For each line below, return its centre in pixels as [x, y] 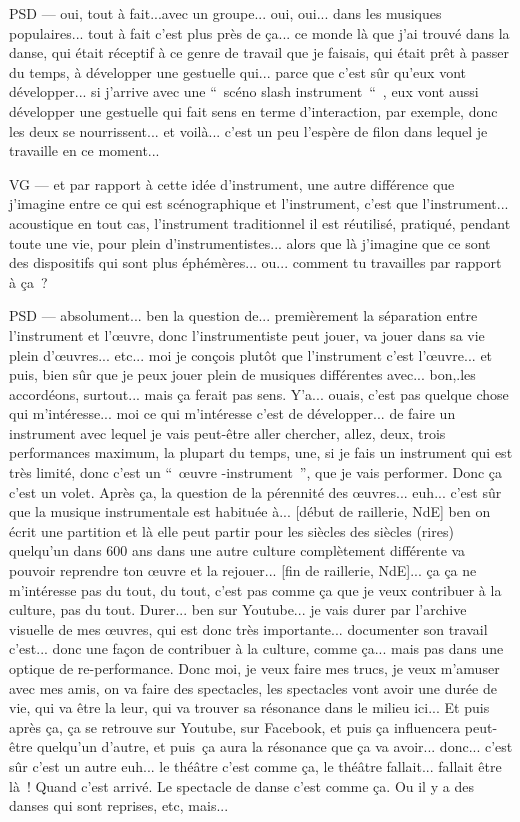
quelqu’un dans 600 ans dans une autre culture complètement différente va [237, 550]
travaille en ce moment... [84, 150]
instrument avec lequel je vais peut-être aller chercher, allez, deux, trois [227, 432]
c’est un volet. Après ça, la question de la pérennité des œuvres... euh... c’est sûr [255, 491]
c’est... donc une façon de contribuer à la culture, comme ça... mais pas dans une [256, 648]
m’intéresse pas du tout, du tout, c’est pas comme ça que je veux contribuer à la [255, 589]
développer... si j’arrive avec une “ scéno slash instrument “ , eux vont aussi [244, 91]
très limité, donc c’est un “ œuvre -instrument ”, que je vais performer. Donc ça [256, 472]
